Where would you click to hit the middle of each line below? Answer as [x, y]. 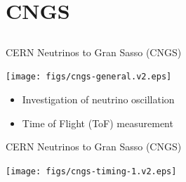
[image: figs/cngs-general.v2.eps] [89, 77]
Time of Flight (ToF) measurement [98, 123]
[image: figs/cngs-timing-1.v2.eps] [91, 171]
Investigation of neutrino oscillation [98, 99]
